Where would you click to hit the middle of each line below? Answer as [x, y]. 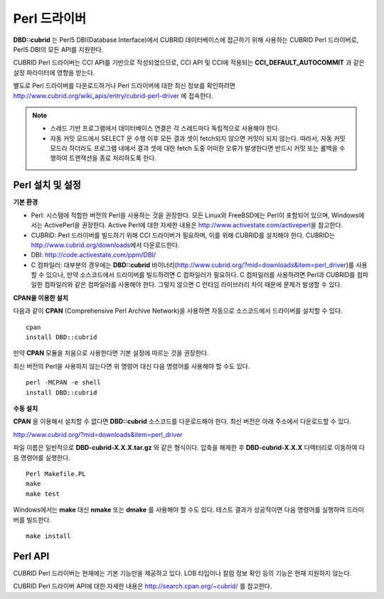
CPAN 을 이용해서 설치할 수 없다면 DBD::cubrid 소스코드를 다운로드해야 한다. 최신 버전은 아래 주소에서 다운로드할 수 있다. [182, 421]
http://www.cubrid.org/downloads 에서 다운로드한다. [106, 244]
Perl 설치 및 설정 [47, 185]
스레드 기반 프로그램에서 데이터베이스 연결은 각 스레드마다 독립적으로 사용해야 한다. [165, 129]
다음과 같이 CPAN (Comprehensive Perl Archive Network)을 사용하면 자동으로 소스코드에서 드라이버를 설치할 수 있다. [178, 311]
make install [48, 536]
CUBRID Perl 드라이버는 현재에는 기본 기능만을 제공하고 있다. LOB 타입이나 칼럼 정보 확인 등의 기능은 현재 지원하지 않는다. [182, 573]
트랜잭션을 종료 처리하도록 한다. [112, 158]
